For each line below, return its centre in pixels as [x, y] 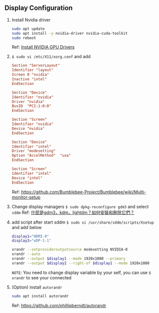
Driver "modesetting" [33, 151]
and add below [27, 227]
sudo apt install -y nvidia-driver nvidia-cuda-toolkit [70, 33]
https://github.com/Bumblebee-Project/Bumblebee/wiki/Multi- [83, 192]
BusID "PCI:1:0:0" [31, 106]
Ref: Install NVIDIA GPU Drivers [43, 47]
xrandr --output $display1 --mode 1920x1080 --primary [69, 259]
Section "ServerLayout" [36, 65]
